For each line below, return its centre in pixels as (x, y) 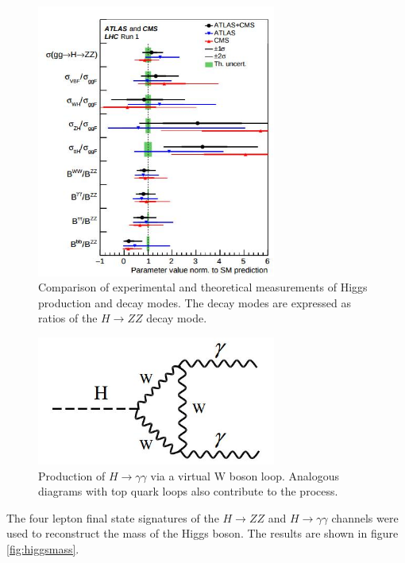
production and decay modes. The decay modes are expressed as (195, 302)
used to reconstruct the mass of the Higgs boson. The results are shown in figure (202, 533)
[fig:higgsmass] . (43, 549)
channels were (365, 517)
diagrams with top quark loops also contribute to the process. (188, 491)
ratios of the (68, 318)
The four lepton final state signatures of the (113, 517)
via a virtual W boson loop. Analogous (245, 475)
